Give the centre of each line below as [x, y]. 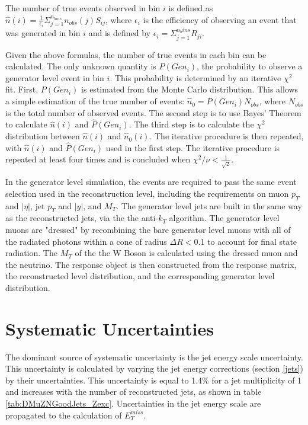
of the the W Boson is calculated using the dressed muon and [186, 253]
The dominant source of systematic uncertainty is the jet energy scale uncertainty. [154, 357]
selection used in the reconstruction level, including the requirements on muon [147, 193]
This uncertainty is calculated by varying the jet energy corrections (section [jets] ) [155, 368]
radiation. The [31, 253]
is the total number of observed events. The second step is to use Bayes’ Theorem [153, 112]
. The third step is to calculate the [191, 124]
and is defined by [119, 33]
